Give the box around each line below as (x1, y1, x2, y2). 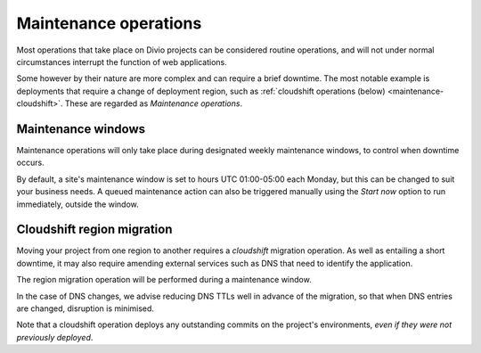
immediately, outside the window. (16, 199, 140, 209)
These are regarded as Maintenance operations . (64, 98, 243, 109)
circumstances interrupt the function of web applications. (16, 56, 227, 67)
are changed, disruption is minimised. (16, 303, 155, 314)
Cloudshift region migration (16, 222, 173, 237)
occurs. (16, 157, 45, 168)
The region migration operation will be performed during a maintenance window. (16, 275, 312, 285)
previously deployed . (16, 332, 94, 342)
